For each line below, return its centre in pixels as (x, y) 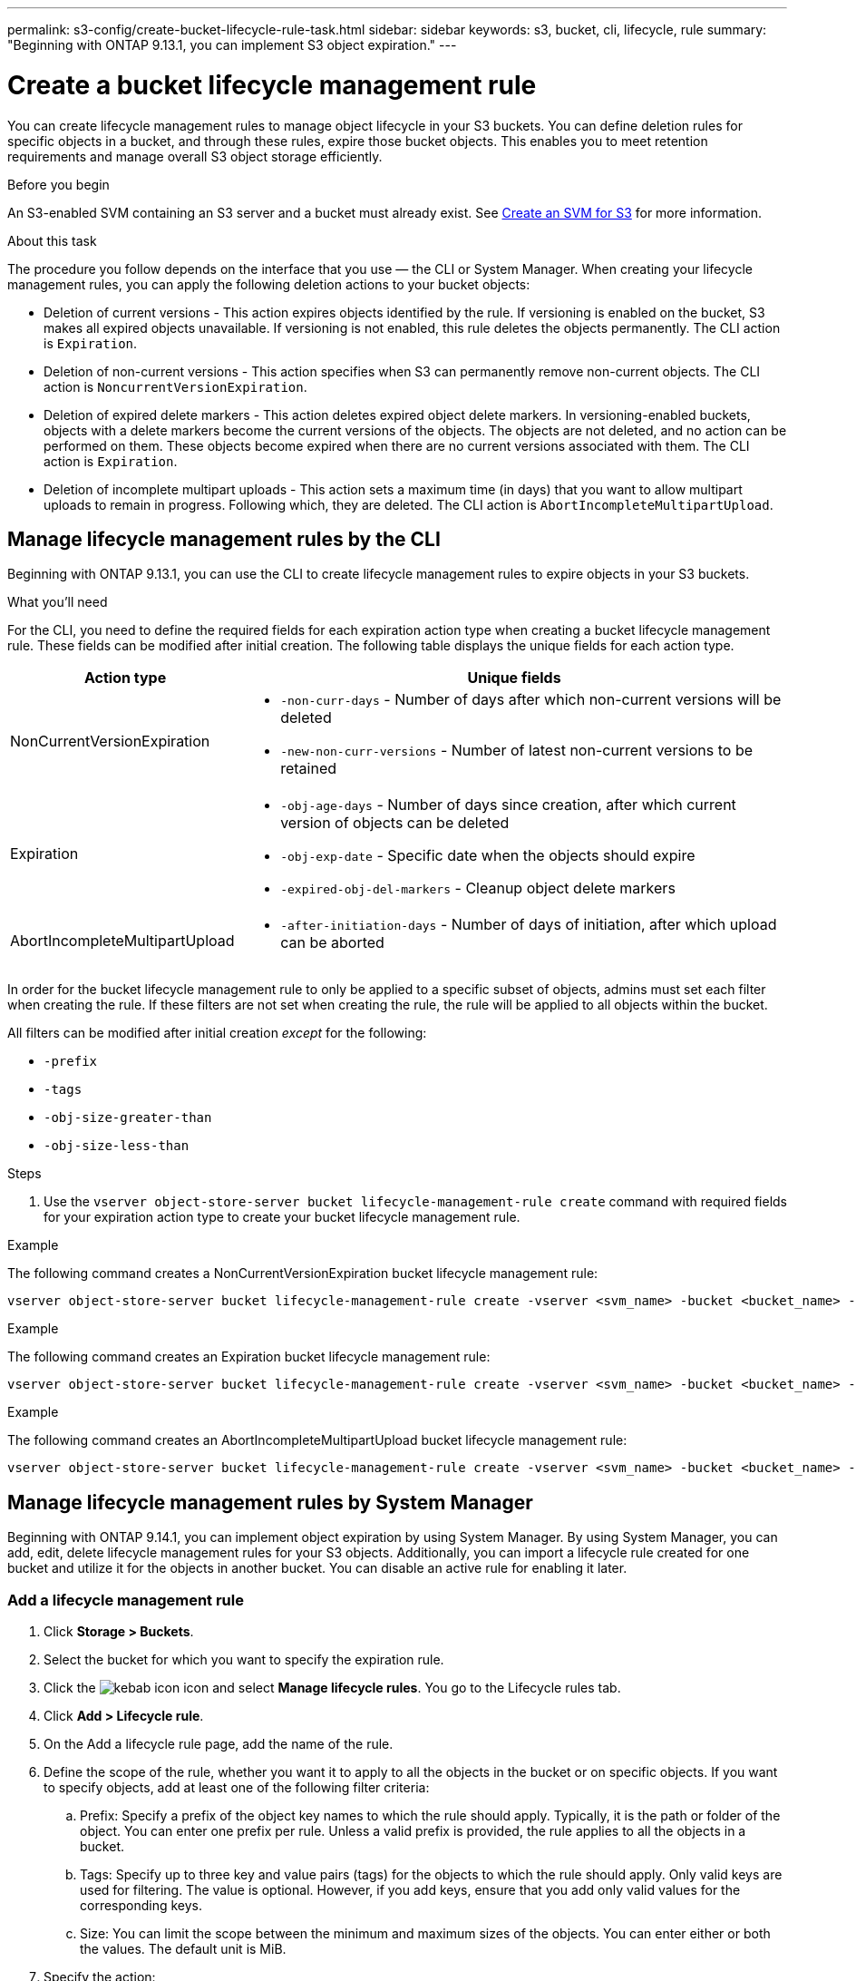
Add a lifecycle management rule (126, 1600)
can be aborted (332, 943)
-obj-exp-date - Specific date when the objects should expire (488, 856)
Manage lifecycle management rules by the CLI (224, 539)
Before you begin (58, 184)
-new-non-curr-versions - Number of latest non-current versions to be (517, 751)
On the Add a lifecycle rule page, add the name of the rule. (219, 1743)
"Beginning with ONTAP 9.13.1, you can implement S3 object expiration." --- (232, 45)
